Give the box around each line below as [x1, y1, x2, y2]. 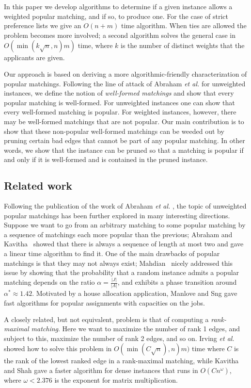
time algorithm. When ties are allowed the [121, 20, 247, 31]
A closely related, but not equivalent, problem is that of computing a [4, 314, 209, 324]
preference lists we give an [4, 20, 81, 31]
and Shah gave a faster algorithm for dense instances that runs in [4, 365, 198, 375]
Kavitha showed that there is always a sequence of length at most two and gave [4, 239, 244, 249]
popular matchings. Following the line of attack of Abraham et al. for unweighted [4, 78, 246, 88]
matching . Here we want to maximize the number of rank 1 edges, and [31, 323, 240, 334]
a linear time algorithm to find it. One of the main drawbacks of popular [4, 248, 220, 259]
